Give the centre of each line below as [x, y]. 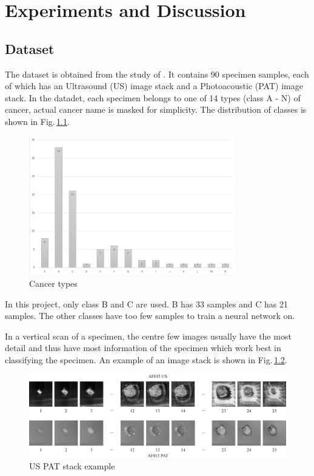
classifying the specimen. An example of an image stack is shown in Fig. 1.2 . [146, 359]
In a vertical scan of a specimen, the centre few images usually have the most [148, 336]
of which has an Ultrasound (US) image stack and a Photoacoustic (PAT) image [154, 86]
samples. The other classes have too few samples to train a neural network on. [150, 316]
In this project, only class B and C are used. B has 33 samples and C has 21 [146, 303]
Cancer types [53, 283]
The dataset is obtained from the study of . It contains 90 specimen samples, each [157, 74]
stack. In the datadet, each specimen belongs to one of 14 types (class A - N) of [153, 97]
